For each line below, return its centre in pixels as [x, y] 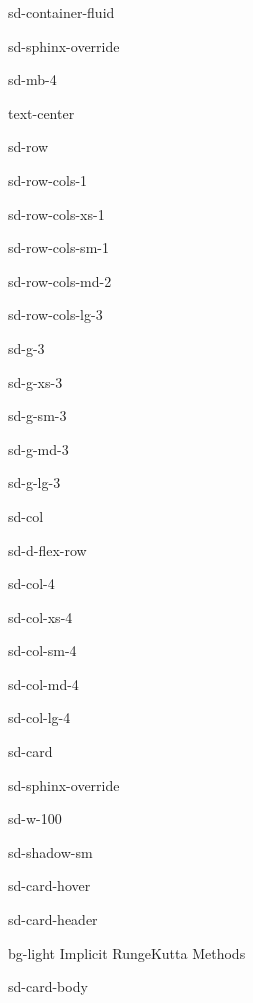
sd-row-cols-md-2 [60, 280]
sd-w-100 [35, 818]
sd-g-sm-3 [37, 415]
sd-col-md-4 [43, 683]
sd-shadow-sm [50, 851]
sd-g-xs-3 [35, 381]
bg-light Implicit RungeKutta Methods [127, 952]
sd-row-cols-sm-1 [58, 247]
